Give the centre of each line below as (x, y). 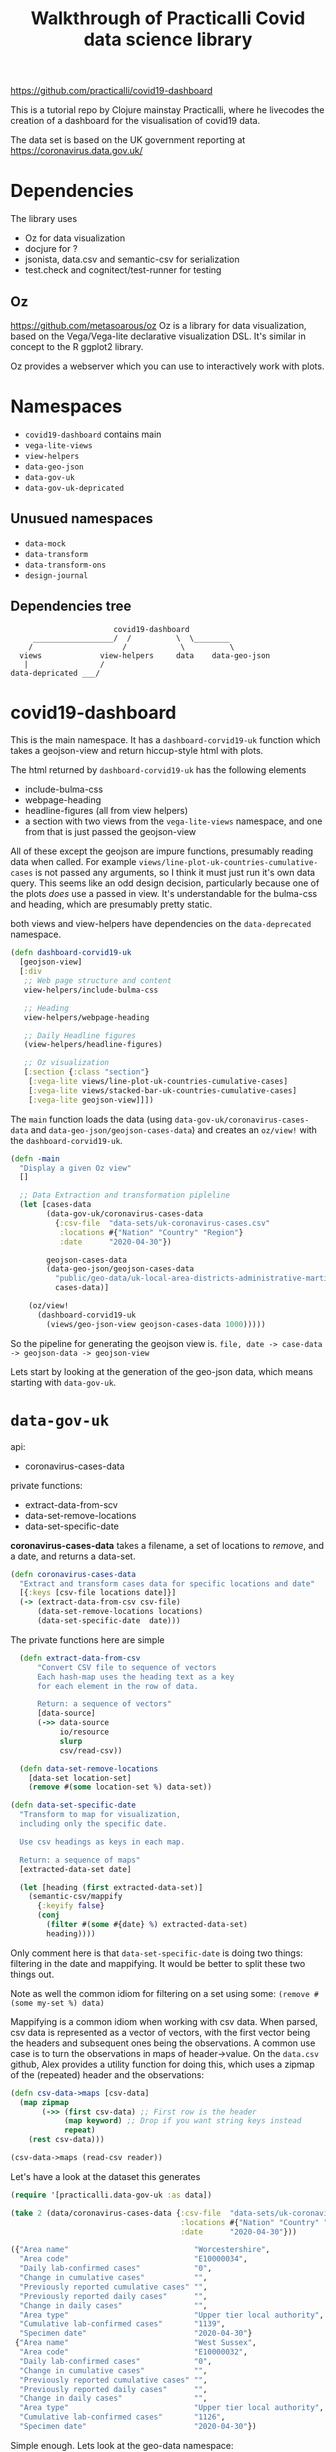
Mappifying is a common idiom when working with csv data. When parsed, (164, 2021)
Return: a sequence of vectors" (104, 1704)
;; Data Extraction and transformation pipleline (124, 1195)
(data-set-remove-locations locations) (119, 1612)
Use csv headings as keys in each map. (102, 1842)
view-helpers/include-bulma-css (91, 990)
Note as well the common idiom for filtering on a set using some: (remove (160, 1993)
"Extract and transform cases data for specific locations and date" (167, 1583)
